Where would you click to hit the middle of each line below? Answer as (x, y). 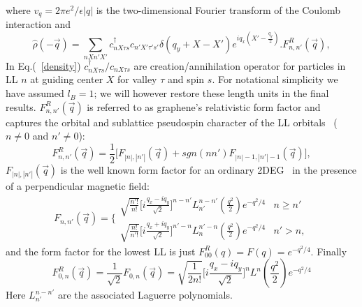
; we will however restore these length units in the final (211, 93)
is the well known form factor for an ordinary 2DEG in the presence (209, 169)
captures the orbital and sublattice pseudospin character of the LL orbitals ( (172, 122)
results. (21, 106)
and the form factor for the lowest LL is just (101, 251)
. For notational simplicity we (275, 79)
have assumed (35, 93)
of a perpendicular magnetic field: (78, 186)
